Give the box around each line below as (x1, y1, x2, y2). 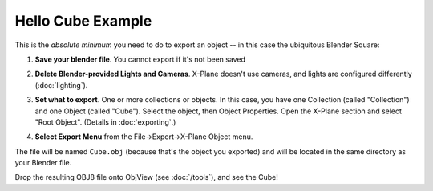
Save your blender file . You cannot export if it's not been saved (34, 54, 246, 64)
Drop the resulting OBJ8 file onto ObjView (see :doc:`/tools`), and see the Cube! (14, 173, 278, 182)
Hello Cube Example (14, 12, 152, 30)
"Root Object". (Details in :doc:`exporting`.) (34, 117, 176, 127)
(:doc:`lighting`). (34, 80, 88, 90)
